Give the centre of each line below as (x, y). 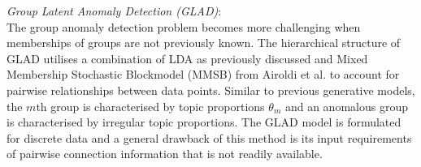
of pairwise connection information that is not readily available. (165, 154)
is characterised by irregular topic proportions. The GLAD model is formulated (204, 122)
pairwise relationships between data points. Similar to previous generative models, (211, 90)
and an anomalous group (346, 106)
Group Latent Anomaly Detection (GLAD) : (114, 11)
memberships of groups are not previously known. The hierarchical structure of (204, 43)
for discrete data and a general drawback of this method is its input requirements (209, 137)
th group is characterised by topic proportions (150, 106)
